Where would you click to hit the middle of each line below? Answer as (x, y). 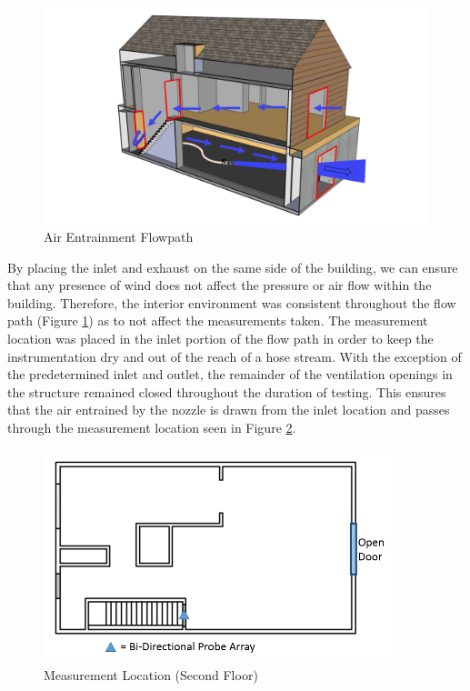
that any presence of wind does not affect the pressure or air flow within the (220, 285)
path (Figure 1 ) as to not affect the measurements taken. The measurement (218, 320)
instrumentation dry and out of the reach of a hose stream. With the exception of (235, 356)
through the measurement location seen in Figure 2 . (152, 428)
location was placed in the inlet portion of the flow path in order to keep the (220, 339)
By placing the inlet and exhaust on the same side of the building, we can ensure (233, 267)
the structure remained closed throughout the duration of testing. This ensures (227, 391)
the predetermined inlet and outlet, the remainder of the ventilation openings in (230, 374)
